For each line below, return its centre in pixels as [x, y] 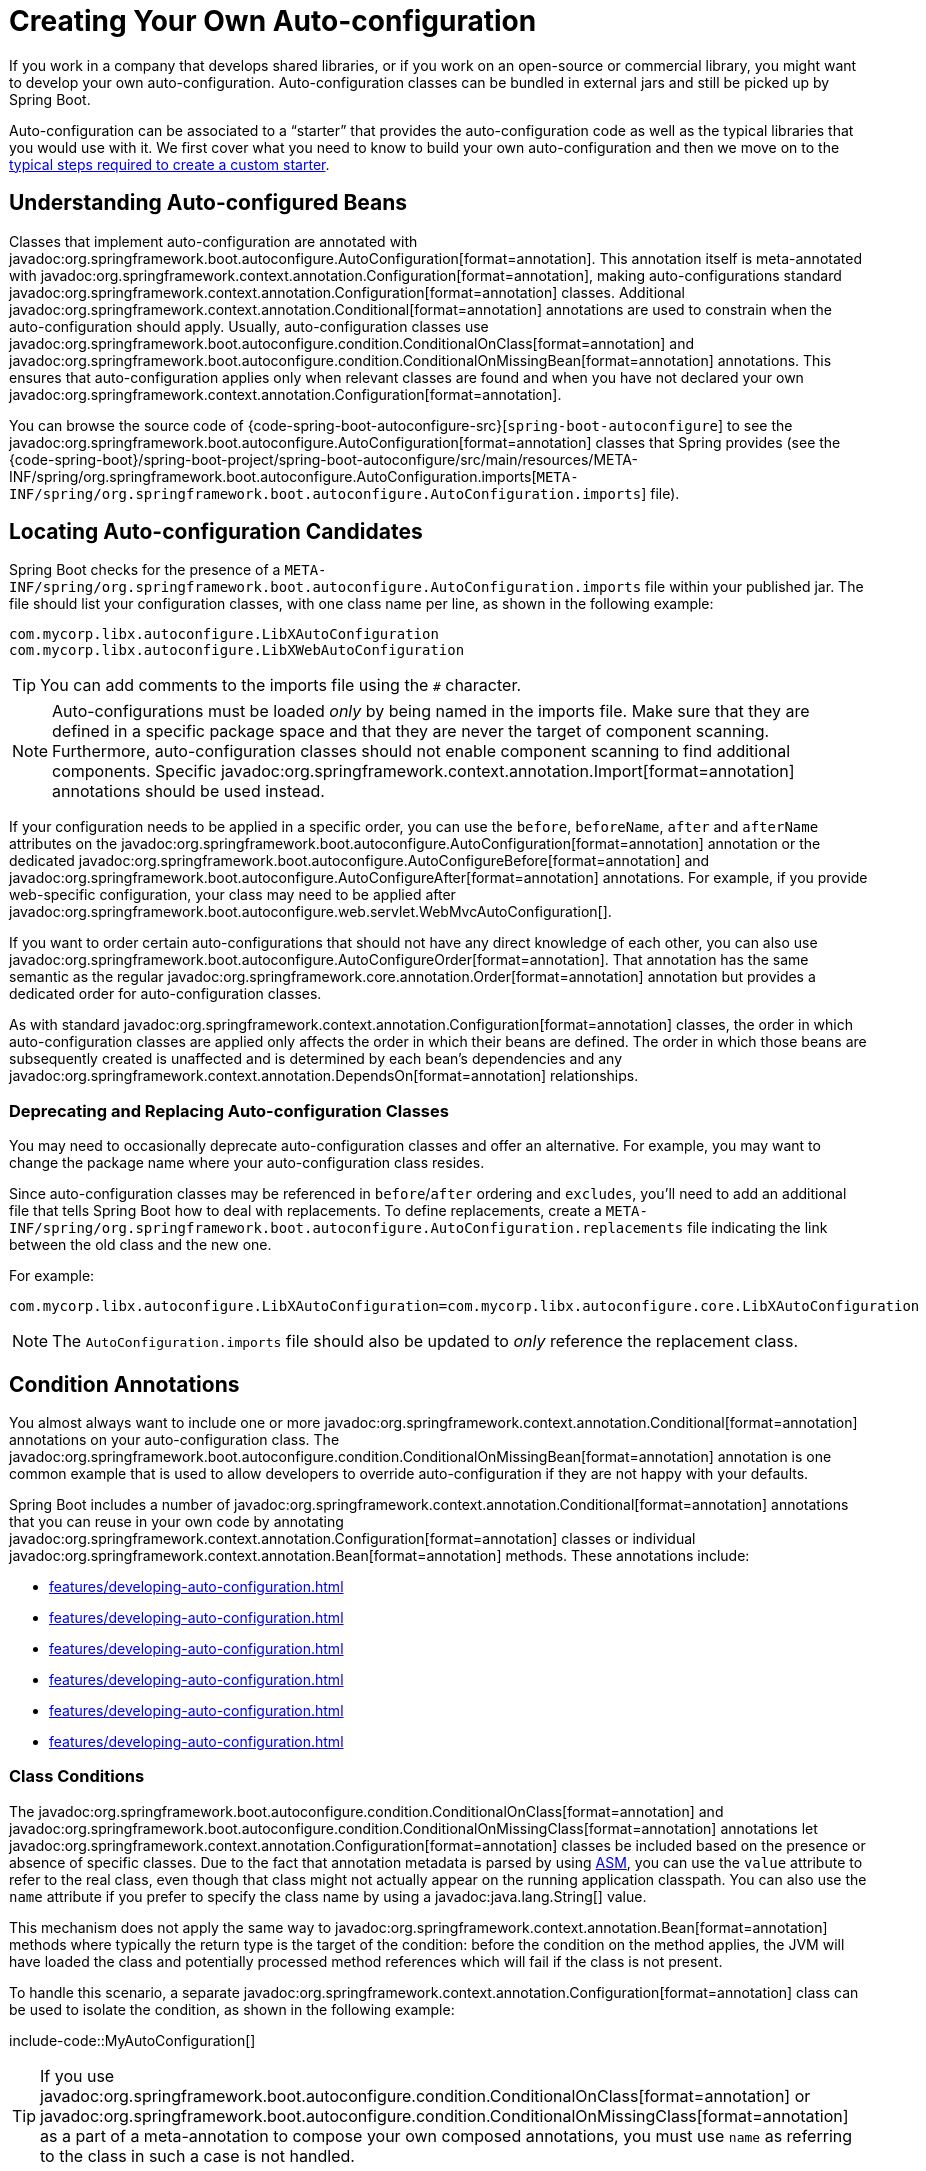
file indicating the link [757, 1228]
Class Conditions [77, 1776]
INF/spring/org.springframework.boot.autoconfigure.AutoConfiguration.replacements [346, 1228]
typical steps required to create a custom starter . [169, 164]
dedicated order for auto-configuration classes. [165, 994]
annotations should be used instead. [188, 791]
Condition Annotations [124, 1384]
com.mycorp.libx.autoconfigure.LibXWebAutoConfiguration [237, 650]
